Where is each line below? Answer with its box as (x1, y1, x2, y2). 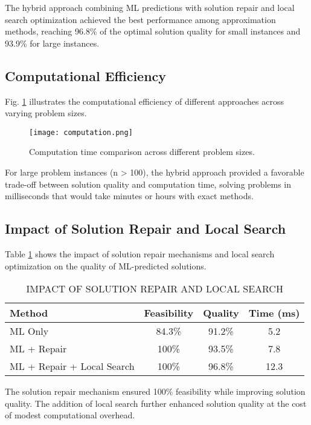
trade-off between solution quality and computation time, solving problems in (5, 177, 291, 190)
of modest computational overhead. (5, 409, 135, 421)
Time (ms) (248, 306, 300, 320)
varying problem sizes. (5, 107, 87, 119)
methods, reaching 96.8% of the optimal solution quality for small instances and (5, 25, 301, 38)
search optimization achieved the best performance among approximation (5, 13, 276, 25)
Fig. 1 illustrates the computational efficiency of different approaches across (5, 94, 284, 107)
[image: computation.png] (29, 128, 133, 137)
